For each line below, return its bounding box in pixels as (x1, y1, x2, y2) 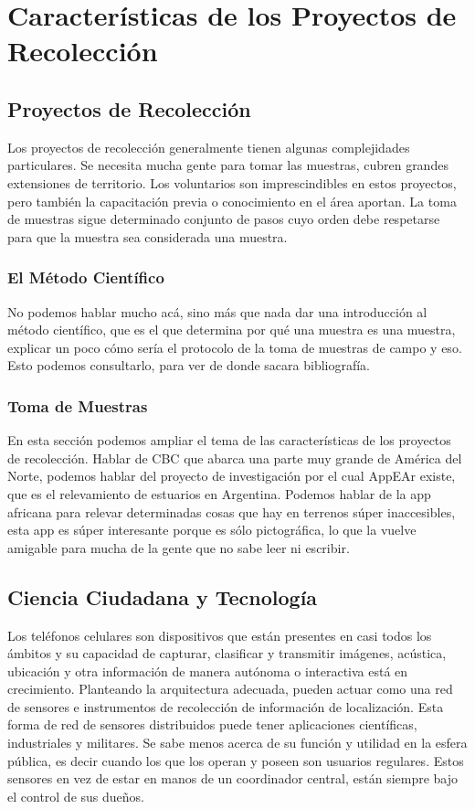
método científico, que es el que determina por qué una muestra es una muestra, (7, 320, 456, 339)
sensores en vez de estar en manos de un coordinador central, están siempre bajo (7, 769, 459, 788)
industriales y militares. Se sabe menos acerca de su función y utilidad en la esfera (7, 733, 468, 752)
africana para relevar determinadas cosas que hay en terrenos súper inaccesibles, (7, 502, 456, 521)
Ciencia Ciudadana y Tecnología (7, 582, 318, 611)
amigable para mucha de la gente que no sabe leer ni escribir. (7, 538, 350, 557)
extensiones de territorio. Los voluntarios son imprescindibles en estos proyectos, (7, 173, 457, 192)
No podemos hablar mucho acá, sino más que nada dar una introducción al (7, 302, 427, 321)
